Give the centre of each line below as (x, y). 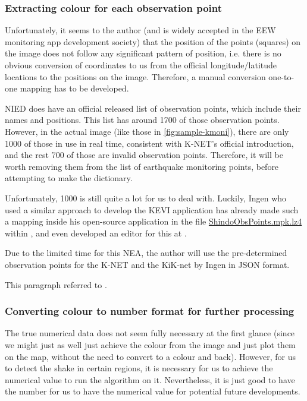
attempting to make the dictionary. (69, 178)
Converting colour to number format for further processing (150, 311)
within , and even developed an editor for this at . (96, 233)
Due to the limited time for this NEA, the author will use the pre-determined (146, 253)
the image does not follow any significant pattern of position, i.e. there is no (143, 53)
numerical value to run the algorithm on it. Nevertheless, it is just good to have (150, 379)
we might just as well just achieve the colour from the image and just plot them (150, 344)
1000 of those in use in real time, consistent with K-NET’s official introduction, (149, 143)
